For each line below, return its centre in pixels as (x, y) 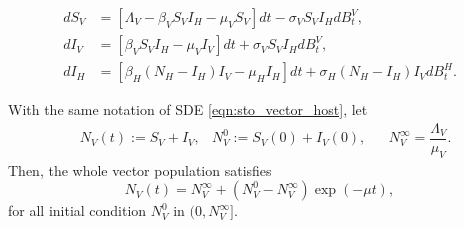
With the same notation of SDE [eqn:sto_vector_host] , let (188, 109)
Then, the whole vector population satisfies (140, 169)
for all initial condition (77, 210)
